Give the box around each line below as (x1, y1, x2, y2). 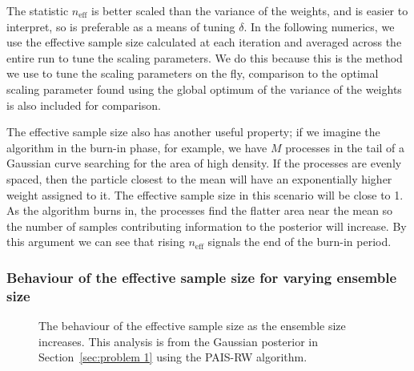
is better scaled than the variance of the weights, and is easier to (91, 2, 408, 18)
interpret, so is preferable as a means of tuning (6, 18, 235, 34)
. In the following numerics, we (243, 18, 395, 34)
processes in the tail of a (285, 139, 405, 155)
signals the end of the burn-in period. (207, 233, 392, 250)
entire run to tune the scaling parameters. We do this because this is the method (6, 49, 403, 66)
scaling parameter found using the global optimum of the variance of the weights (6, 80, 402, 97)
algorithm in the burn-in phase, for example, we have (6, 139, 267, 155)
